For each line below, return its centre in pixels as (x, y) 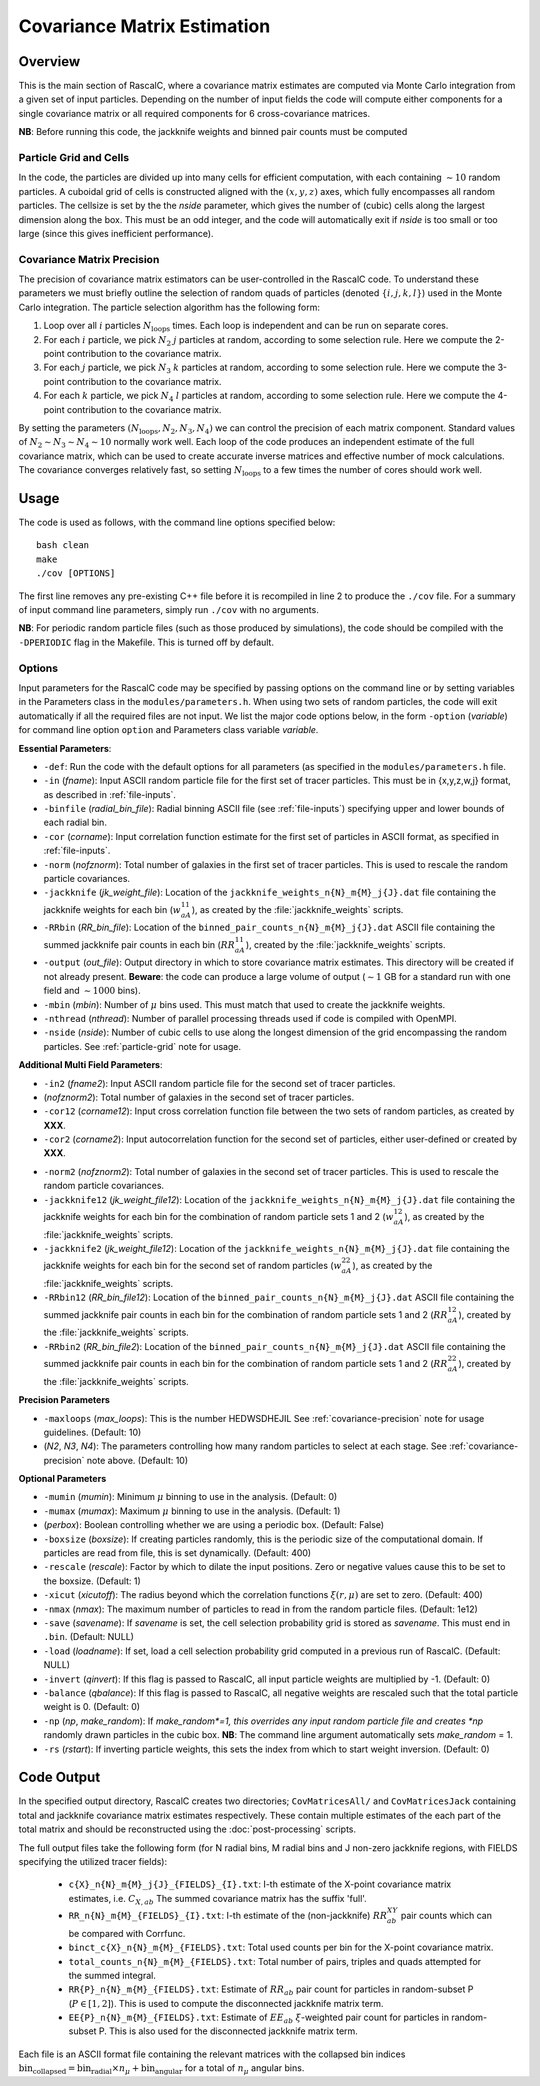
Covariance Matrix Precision (89, 259)
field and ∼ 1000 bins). (92, 991)
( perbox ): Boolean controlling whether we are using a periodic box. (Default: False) (214, 1525)
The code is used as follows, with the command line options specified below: (177, 522)
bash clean (63, 545)
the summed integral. (112, 1975)
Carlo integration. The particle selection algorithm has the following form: (169, 307)
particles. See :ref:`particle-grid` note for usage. (142, 1046)
